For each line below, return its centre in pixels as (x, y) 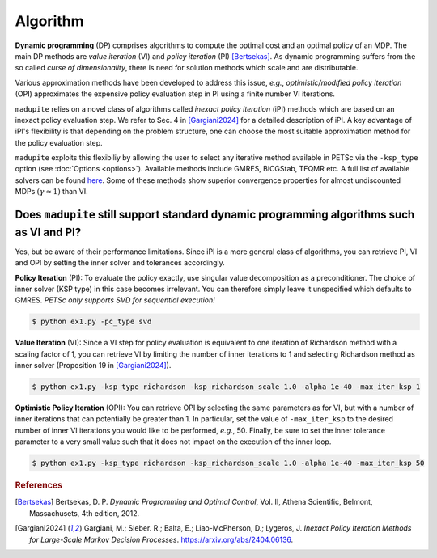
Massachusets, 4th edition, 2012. (85, 513)
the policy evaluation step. (59, 142)
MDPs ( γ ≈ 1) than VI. (51, 192)
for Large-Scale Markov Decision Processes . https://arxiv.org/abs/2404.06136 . (161, 539)
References (39, 485)
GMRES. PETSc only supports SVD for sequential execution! (115, 300)
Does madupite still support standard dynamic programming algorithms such (215, 215)
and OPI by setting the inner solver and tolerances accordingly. (120, 263)
